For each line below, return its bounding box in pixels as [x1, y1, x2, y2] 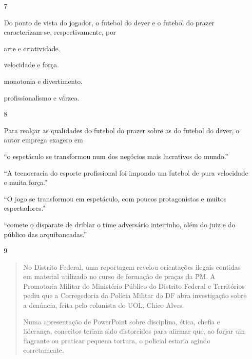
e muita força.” [4, 177, 48, 187]
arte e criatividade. [4, 43, 60, 53]
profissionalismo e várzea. [4, 92, 79, 102]
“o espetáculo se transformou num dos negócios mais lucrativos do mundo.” [4, 151, 229, 161]
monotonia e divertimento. [4, 76, 83, 86]
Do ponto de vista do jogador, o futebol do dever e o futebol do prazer [4, 17, 214, 27]
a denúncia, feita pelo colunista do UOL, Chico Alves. [23, 300, 184, 310]
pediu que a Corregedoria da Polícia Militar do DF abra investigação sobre [23, 290, 247, 300]
